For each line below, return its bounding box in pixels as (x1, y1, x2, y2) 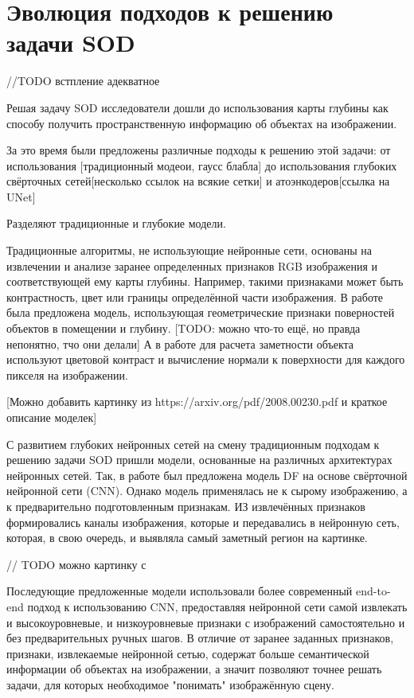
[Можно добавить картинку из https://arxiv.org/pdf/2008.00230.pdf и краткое (6, 393, 388, 410)
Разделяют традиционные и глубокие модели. (6, 215, 226, 232)
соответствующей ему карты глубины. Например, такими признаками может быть (6, 273, 404, 290)
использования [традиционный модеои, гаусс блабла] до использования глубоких (6, 157, 397, 174)
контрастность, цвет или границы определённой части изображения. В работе (6, 288, 384, 305)
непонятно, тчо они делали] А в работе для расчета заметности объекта (6, 335, 354, 352)
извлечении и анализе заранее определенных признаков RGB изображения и (6, 257, 378, 274)
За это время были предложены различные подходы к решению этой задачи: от (6, 142, 391, 158)
